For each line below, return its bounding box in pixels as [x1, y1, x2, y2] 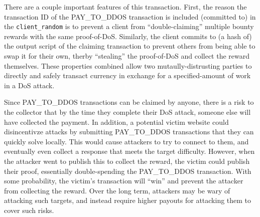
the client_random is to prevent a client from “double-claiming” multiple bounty [4, 21, 254, 32]
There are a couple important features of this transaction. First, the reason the [4, 2, 247, 12]
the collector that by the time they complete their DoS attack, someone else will [4, 107, 251, 117]
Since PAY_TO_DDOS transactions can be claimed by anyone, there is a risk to [4, 97, 254, 107]
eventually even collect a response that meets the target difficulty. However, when [4, 146, 255, 156]
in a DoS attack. [4, 80, 55, 90]
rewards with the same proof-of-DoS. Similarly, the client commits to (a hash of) [4, 31, 252, 41]
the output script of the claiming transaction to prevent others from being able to [4, 41, 255, 51]
